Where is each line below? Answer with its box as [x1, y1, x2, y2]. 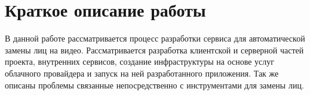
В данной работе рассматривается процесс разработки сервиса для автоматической [5, 32, 305, 45]
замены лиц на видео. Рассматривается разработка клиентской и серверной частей [5, 43, 304, 56]
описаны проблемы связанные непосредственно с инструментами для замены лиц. [5, 78, 304, 91]
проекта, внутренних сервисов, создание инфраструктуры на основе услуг [5, 55, 275, 68]
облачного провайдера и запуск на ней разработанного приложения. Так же [5, 66, 279, 79]
